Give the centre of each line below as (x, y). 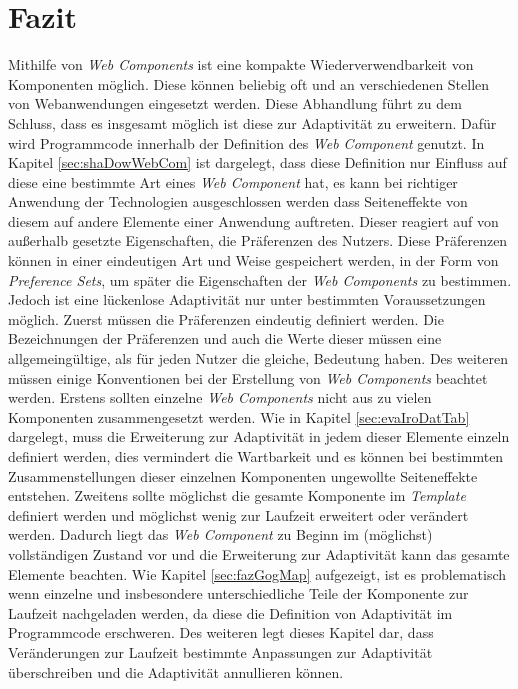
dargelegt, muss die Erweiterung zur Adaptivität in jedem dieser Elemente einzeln (259, 436)
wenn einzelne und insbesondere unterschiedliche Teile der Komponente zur (238, 593)
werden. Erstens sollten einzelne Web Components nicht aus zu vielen (220, 397)
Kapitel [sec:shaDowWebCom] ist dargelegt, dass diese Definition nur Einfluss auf (257, 162)
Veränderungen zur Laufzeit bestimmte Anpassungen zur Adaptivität (220, 651)
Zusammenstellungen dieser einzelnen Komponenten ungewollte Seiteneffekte (243, 475)
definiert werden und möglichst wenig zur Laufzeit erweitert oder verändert (238, 514)
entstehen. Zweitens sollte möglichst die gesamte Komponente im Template (237, 495)
